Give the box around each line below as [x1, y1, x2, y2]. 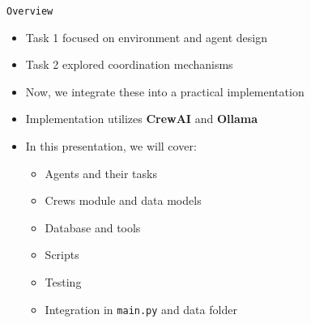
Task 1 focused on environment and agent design [25, 28, 267, 45]
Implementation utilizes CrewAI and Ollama [25, 110, 258, 127]
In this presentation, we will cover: [25, 138, 197, 155]
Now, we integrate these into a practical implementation [25, 83, 305, 100]
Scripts [45, 246, 79, 263]
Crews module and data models [45, 192, 202, 209]
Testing [45, 274, 82, 290]
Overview [6, 6, 53, 17]
